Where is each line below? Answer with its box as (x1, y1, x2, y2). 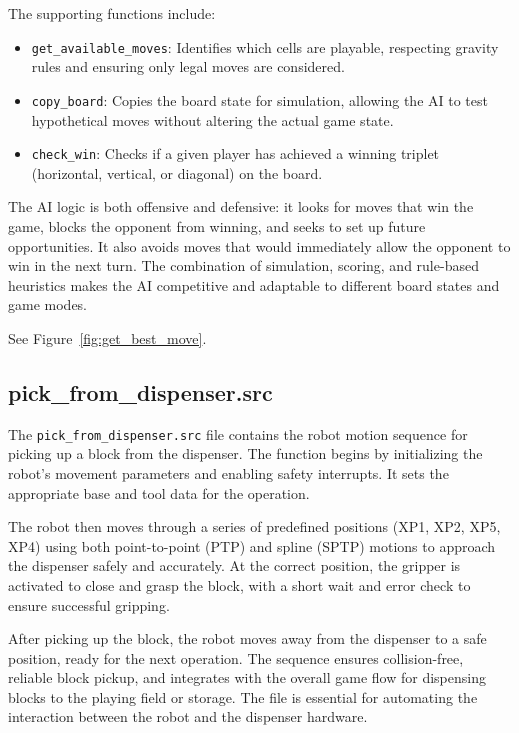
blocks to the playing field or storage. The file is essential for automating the (8, 686, 478, 707)
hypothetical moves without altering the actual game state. (31, 109, 394, 130)
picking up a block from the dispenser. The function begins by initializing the (8, 443, 483, 464)
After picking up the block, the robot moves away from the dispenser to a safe (8, 628, 487, 649)
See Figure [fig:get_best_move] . (8, 327, 207, 348)
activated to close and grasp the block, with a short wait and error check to (8, 574, 471, 595)
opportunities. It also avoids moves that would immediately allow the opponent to (8, 235, 511, 256)
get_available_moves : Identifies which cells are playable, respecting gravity (31, 36, 499, 57)
